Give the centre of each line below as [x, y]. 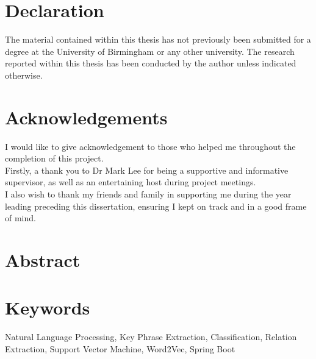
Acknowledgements [86, 117]
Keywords [48, 307]
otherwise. [24, 75]
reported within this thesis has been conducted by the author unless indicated [151, 63]
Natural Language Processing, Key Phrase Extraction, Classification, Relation [151, 337]
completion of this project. [54, 158]
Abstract [43, 259]
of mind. [20, 218]
